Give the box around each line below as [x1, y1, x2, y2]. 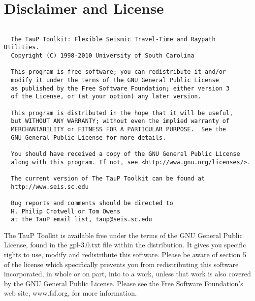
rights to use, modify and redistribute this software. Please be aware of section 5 [4, 249, 247, 260]
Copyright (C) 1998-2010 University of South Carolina [11, 52, 194, 60]
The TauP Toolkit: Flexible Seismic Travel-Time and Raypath [11, 35, 216, 43]
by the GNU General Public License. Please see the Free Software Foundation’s [4, 278, 243, 288]
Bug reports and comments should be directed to [11, 199, 173, 207]
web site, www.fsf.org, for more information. [4, 288, 137, 298]
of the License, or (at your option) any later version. [11, 93, 201, 100]
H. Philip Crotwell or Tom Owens [11, 208, 121, 215]
